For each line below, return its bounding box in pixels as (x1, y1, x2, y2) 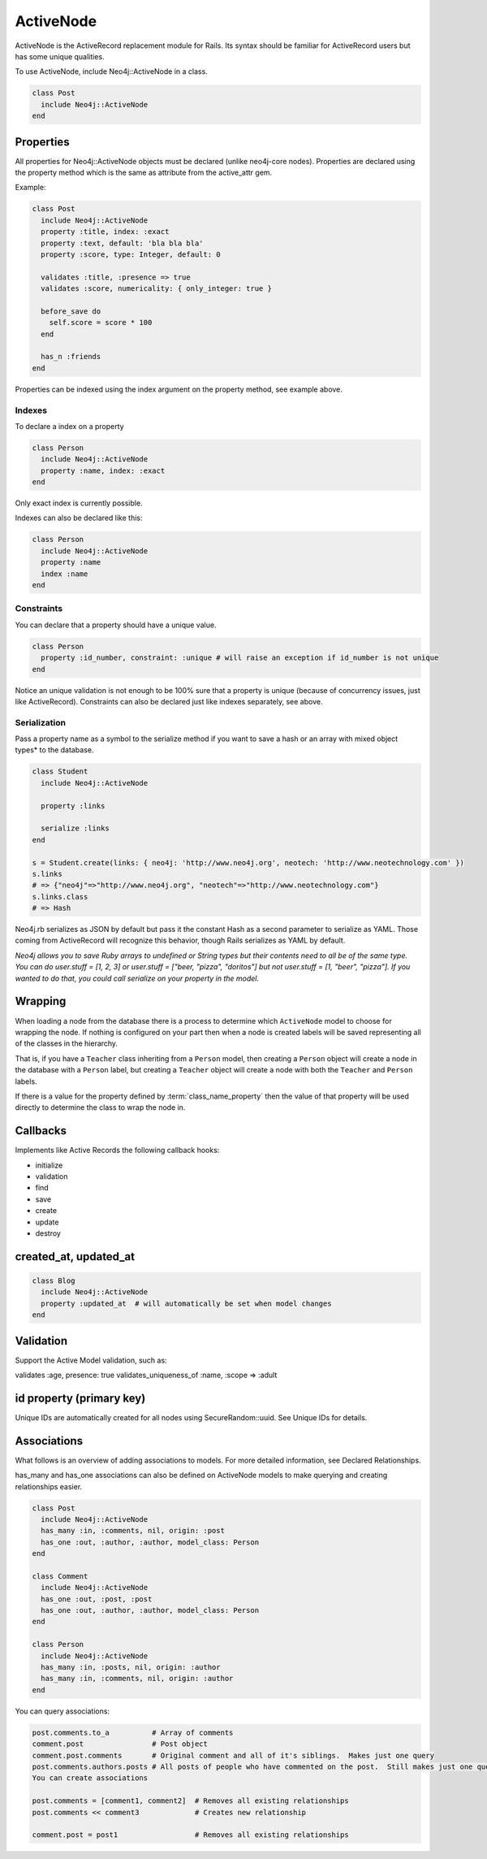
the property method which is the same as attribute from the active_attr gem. (15, 167, 273, 177)
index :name (41, 569, 88, 578)
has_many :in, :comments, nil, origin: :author (41, 1674, 234, 1683)
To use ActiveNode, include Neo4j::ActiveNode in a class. (15, 67, 209, 76)
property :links (41, 801, 106, 810)
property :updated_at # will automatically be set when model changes (41, 1298, 332, 1308)
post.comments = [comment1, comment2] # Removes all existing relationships (32, 1796, 349, 1805)
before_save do (41, 306, 101, 316)
